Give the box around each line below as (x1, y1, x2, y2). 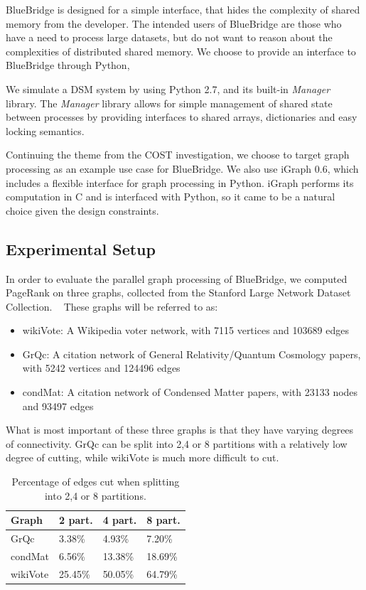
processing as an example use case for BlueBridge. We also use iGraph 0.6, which (6, 161, 359, 176)
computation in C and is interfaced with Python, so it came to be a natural (6, 189, 335, 204)
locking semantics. (6, 123, 85, 138)
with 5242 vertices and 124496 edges (22, 360, 181, 375)
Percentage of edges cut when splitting (11, 474, 180, 489)
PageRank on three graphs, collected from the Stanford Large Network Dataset (6, 285, 351, 300)
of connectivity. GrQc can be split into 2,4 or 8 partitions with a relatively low (6, 436, 348, 451)
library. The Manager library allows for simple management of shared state (6, 95, 333, 110)
